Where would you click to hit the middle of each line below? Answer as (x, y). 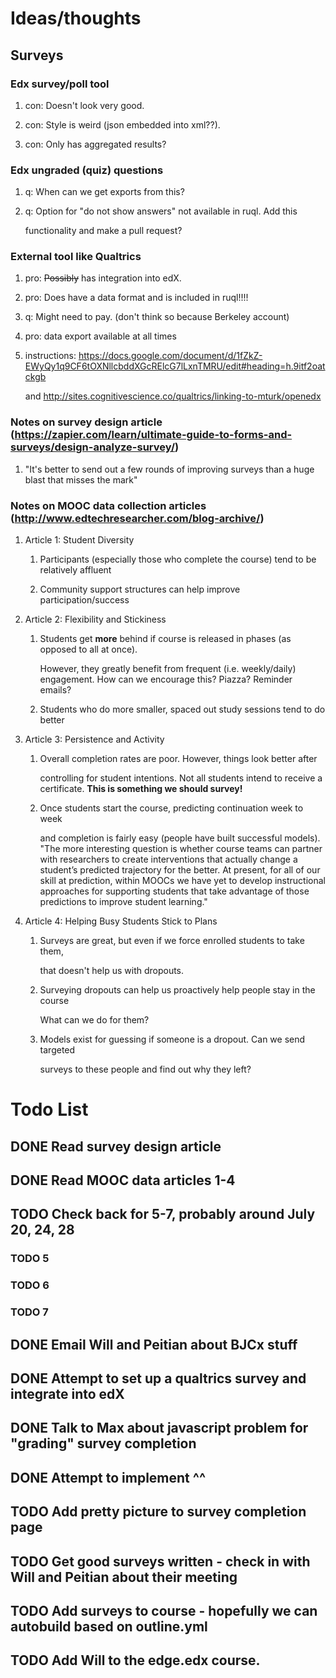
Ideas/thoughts (76, 18)
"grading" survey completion (103, 1443)
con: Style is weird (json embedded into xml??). (122, 124)
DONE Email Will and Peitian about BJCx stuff (154, 1344)
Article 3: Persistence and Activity (94, 739)
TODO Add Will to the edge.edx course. (135, 1660)
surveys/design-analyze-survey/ (92, 447)
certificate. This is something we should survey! (141, 789)
